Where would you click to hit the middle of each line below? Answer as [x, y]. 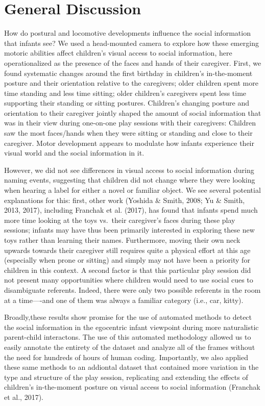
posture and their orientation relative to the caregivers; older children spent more [131, 83]
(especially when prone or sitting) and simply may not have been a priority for [127, 260]
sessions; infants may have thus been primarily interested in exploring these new [129, 230]
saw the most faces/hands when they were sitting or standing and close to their [128, 133]
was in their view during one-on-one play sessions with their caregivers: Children [130, 123]
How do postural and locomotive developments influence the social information [127, 33]
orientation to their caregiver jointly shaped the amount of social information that [133, 112]
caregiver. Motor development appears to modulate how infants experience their [129, 143]
